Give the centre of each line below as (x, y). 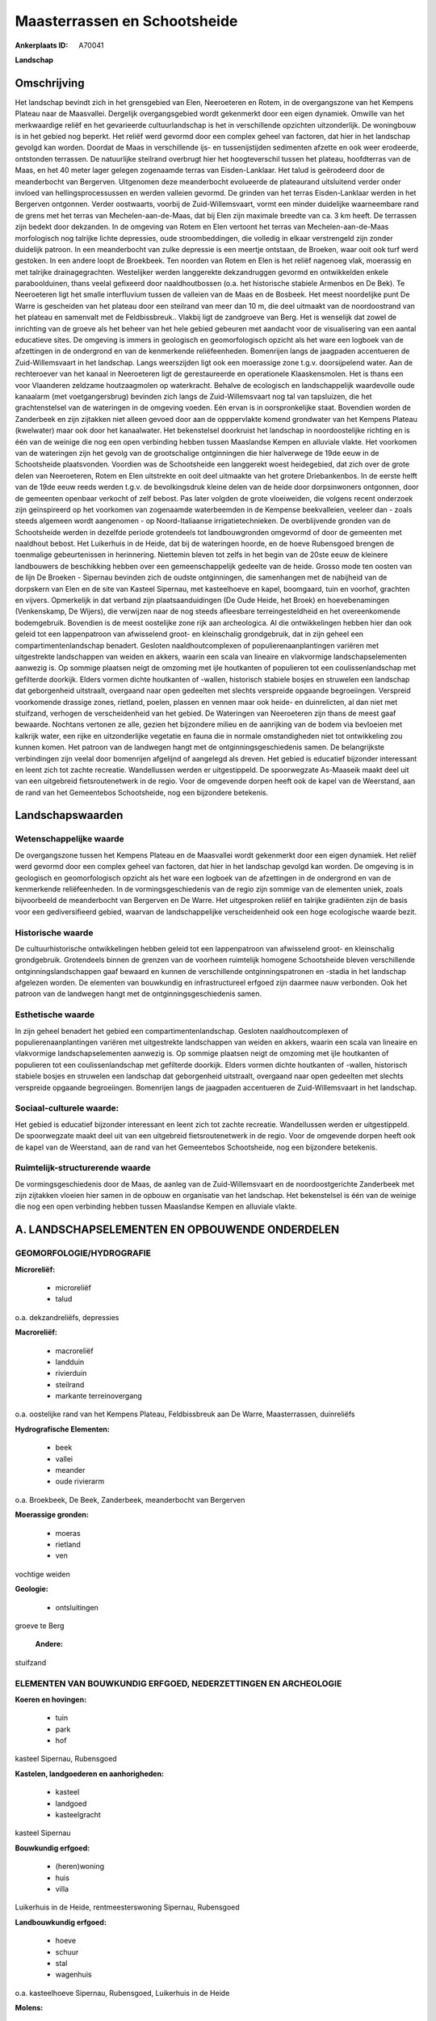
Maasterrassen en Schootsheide (126, 21)
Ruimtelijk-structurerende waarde (83, 1168)
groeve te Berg (40, 1626)
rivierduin (71, 1373)
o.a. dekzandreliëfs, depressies (67, 1317)
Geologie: (31, 1589)
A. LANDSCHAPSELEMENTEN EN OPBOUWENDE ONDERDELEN (177, 1230)
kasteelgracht (78, 1814)
